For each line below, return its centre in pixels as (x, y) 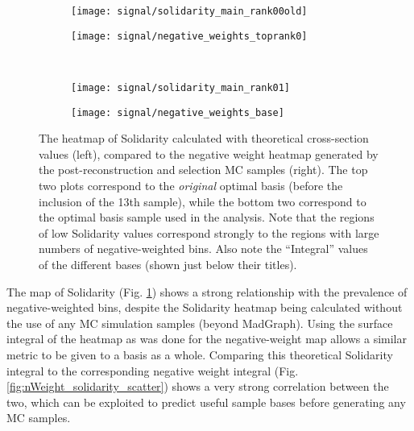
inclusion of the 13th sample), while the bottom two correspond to (203, 201)
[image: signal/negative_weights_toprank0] (189, 36)
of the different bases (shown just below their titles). (168, 264)
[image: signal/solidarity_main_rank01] (181, 87)
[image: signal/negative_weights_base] (178, 112)
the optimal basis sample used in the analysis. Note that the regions (207, 217)
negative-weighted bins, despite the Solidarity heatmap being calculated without (205, 307)
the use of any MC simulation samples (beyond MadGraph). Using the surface (200, 323)
